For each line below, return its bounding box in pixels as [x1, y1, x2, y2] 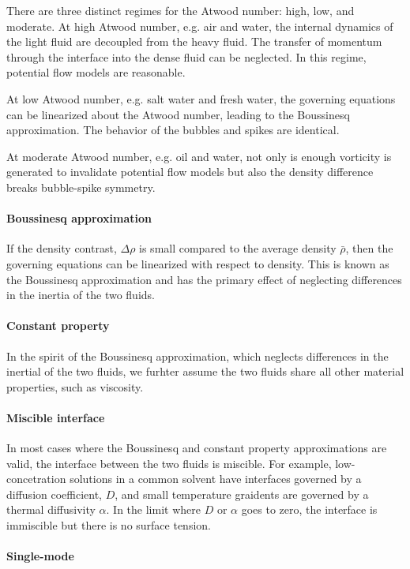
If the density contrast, [6, 240, 117, 256]
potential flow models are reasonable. [6, 64, 186, 80]
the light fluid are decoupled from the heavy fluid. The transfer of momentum [6, 33, 382, 50]
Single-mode [6, 548, 74, 564]
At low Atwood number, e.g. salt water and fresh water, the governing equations [6, 90, 396, 107]
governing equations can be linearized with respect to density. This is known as [6, 255, 389, 271]
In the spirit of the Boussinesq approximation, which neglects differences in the [6, 347, 389, 364]
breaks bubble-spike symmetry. [6, 178, 156, 195]
